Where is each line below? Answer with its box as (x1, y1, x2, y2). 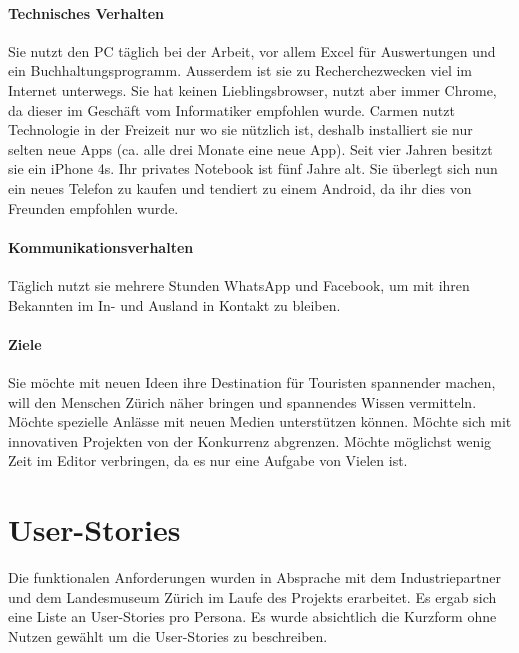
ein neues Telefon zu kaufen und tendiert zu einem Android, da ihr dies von (8, 177, 472, 198)
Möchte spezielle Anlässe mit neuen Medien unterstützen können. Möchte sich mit (8, 411, 512, 432)
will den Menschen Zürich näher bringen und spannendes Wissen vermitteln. (8, 391, 477, 412)
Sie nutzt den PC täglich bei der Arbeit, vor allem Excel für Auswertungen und (8, 40, 496, 61)
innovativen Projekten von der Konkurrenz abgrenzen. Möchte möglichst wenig (8, 430, 492, 451)
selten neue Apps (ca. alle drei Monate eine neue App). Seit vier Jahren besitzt (8, 138, 493, 159)
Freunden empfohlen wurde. (8, 197, 179, 218)
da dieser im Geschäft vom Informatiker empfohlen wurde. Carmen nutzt (8, 99, 455, 120)
